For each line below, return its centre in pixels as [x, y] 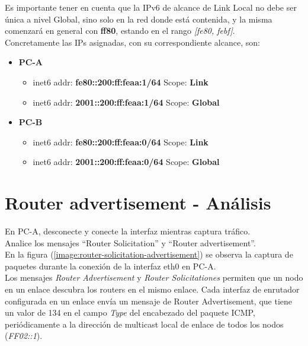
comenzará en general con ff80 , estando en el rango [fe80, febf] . [120, 31]
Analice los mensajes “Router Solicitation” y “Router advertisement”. [130, 242]
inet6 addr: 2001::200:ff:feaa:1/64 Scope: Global [126, 102]
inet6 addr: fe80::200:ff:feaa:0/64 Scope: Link [121, 142]
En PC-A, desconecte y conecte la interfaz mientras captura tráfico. [128, 231]
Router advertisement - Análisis [138, 203]
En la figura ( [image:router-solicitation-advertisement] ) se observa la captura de [149, 254]
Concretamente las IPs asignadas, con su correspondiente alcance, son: [132, 42]
